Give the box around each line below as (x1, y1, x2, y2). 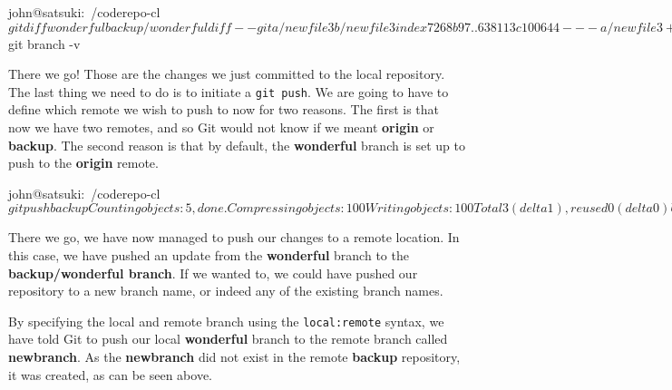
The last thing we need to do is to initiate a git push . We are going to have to (8, 82, 449, 101)
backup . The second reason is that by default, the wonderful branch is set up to (8, 135, 466, 154)
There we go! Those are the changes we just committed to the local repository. (8, 64, 445, 83)
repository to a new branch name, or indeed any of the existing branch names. (8, 281, 443, 300)
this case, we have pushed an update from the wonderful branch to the (8, 246, 409, 264)
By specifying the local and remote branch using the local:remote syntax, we (8, 311, 444, 330)
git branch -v (8, 34, 81, 53)
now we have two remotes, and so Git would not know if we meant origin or (8, 118, 434, 137)
